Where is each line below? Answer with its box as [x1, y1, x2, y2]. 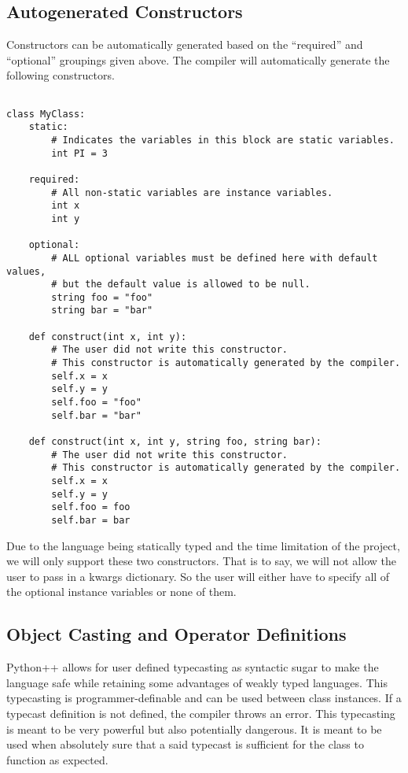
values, [6, 265, 46, 277]
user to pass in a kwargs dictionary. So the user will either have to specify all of [6, 568, 390, 584]
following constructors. [6, 67, 115, 83]
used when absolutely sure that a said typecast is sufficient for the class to [6, 736, 364, 753]
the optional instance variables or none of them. [6, 583, 237, 600]
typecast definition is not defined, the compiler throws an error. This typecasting [6, 705, 395, 721]
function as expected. [6, 751, 108, 767]
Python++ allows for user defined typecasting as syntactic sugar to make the [6, 659, 379, 675]
